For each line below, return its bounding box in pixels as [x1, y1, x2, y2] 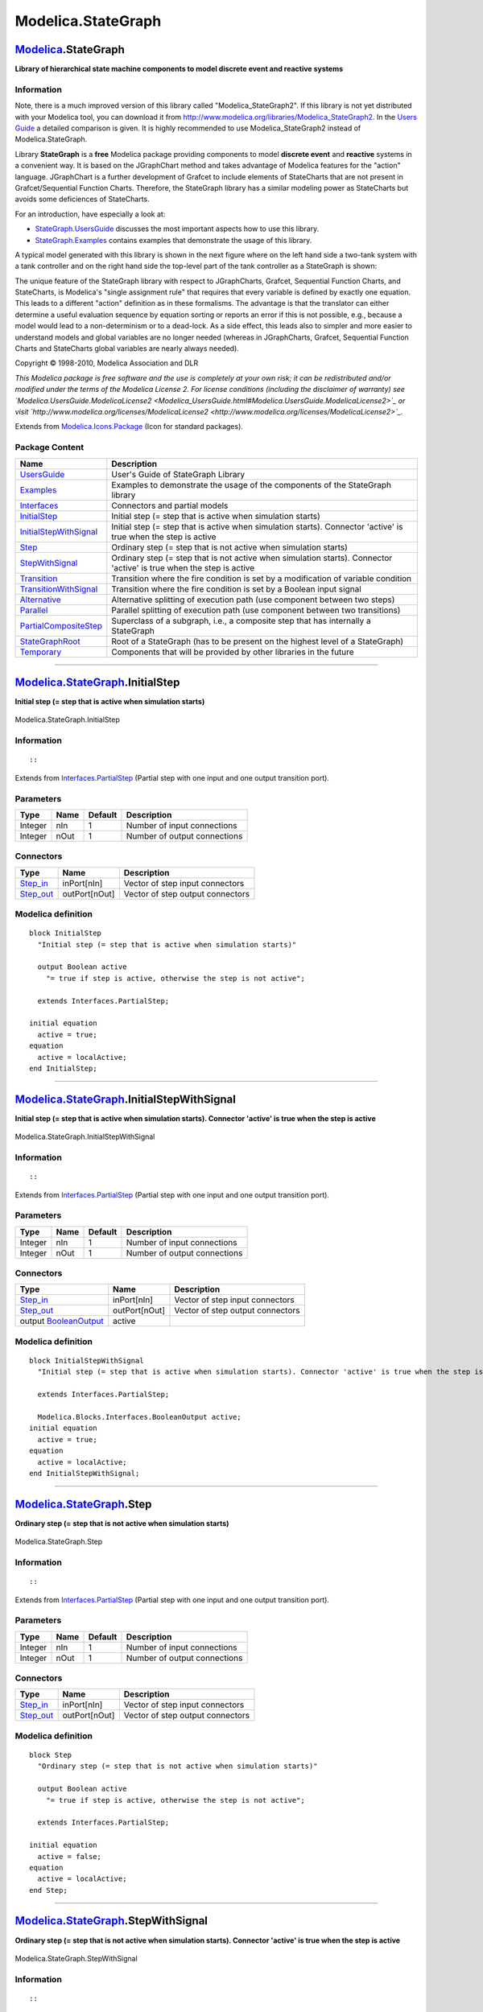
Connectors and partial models [111, 500, 229, 511]
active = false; [37, 1852, 102, 1861]
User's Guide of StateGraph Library [111, 468, 246, 480]
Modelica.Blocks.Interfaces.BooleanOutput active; [37, 1412, 242, 1421]
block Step [29, 1750, 72, 1759]
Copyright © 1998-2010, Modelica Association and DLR [14, 358, 199, 368]
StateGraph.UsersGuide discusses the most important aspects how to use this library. [35, 224, 320, 233]
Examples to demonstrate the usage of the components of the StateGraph [111, 479, 392, 490]
